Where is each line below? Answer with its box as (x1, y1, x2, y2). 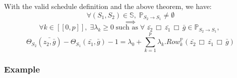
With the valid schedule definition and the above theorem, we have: (4, 1, 212, 11)
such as (115, 24, 139, 31)
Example (4, 63, 40, 75)
